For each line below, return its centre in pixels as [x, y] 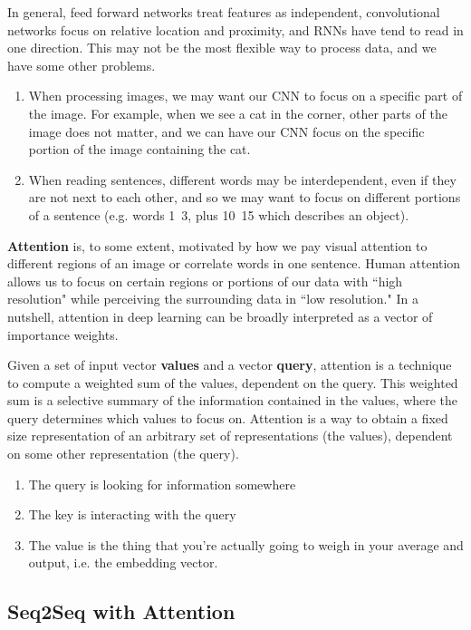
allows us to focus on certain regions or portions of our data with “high [205, 281]
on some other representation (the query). [123, 454]
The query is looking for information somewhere [162, 484]
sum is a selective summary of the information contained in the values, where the [233, 400]
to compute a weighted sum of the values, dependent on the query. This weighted [233, 382]
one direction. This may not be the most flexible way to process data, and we [222, 48]
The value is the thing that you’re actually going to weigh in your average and [246, 544]
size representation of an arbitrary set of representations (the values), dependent [230, 436]
